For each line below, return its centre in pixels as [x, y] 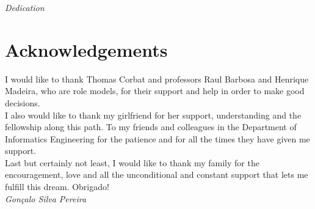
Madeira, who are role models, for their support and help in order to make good [155, 91]
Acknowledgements [86, 49]
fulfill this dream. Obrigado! [57, 187]
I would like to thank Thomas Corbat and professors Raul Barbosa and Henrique [157, 79]
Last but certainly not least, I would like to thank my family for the [132, 162]
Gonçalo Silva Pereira [46, 198]
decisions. [23, 102]
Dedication [25, 7]
